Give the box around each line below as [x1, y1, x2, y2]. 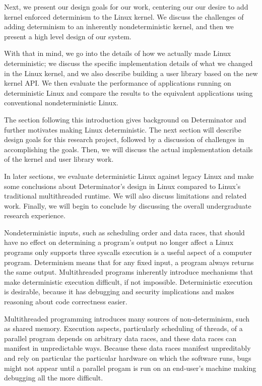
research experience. [4, 210, 65, 221]
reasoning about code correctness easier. [4, 296, 127, 307]
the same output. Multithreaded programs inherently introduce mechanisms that [4, 267, 253, 277]
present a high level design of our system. [4, 31, 132, 41]
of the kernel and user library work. [4, 154, 114, 164]
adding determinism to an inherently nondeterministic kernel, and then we [4, 21, 234, 32]
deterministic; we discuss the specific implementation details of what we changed [4, 57, 253, 68]
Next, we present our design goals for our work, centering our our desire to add [4, 2, 248, 12]
